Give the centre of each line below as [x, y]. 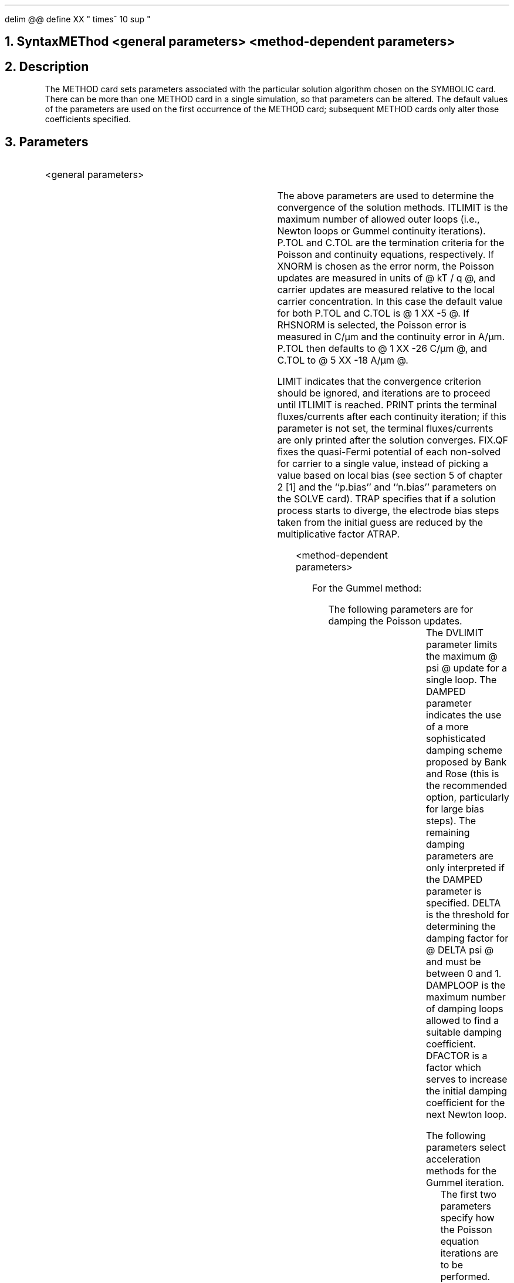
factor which [454, 1068]
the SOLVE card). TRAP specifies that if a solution [387, 499]
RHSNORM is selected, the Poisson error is [372, 325]
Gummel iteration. [465, 1183]
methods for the [461, 1171]
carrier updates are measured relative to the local [386, 290]
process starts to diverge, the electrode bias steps [388, 511]
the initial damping [466, 1091]
